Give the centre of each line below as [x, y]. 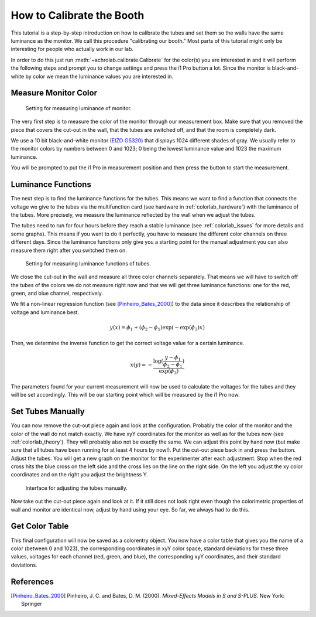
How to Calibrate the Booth [78, 15]
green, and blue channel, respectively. [57, 294]
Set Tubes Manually [48, 412]
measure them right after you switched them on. [69, 250]
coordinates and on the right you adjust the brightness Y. [80, 475]
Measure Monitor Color [54, 93]
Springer [32, 604]
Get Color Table [40, 526]
